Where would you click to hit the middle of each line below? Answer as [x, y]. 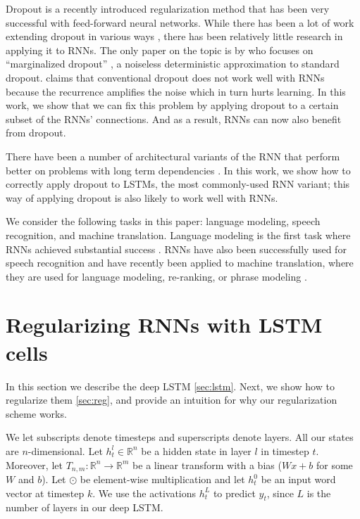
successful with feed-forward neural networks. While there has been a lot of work [180, 22]
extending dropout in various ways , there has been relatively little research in [174, 36]
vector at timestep [45, 493]
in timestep [285, 450]
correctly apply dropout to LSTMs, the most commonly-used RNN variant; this [178, 184]
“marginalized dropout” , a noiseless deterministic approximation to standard [173, 64]
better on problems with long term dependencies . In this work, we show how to [178, 170]
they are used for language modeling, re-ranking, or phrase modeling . [156, 276]
